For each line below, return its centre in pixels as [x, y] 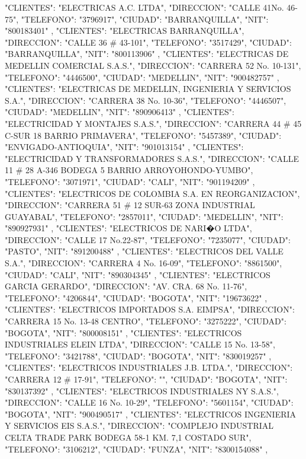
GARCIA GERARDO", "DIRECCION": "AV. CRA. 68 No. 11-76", [126, 286]
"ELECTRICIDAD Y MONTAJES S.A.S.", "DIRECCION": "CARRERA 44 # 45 [153, 123]
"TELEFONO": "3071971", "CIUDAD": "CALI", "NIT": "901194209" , [130, 181]
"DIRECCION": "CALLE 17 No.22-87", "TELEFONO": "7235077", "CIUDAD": [148, 239]
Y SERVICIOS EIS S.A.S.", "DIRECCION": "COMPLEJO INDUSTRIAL [139, 425]
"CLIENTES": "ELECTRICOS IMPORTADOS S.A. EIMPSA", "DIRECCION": [150, 309]
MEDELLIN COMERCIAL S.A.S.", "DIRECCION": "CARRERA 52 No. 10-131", [153, 65]
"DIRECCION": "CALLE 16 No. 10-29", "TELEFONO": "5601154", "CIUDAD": [149, 402]
